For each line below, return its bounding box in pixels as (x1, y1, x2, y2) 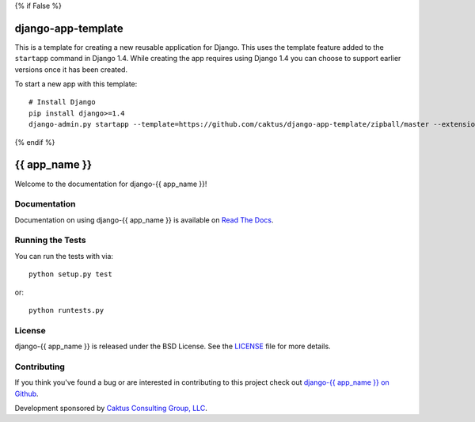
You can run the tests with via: (14, 251, 114, 260)
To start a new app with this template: (14, 79, 138, 89)
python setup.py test (28, 270, 112, 279)
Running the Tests (14, 234, 86, 245)
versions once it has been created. (14, 64, 128, 74)
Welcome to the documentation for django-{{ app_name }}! (14, 179, 207, 188)
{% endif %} (14, 137, 55, 146)
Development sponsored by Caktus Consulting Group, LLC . (14, 404, 207, 413)
